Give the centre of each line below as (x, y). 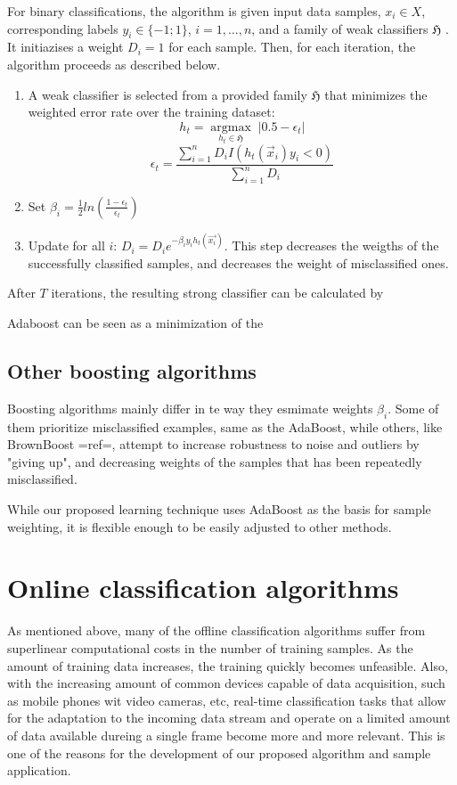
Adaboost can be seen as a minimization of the (135, 323)
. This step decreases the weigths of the (331, 245)
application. (39, 770)
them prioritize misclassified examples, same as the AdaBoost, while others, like (225, 426)
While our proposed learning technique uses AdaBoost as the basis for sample (219, 509)
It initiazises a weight (65, 47)
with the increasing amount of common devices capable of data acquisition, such (226, 683)
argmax (231, 127)
